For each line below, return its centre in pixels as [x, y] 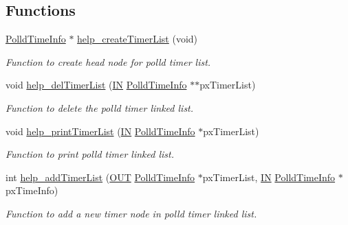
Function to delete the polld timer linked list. [100, 107]
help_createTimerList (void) [138, 39]
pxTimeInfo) [32, 190]
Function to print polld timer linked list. [90, 154]
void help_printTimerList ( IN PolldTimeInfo [100, 131]
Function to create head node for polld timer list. [108, 61]
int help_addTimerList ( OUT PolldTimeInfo [100, 177]
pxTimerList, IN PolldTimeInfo [269, 177]
